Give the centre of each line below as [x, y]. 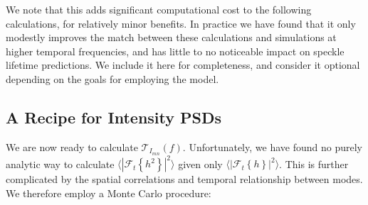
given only [200, 164]
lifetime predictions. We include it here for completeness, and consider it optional [183, 65]
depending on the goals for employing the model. [112, 78]
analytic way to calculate [60, 164]
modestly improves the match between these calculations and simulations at [171, 37]
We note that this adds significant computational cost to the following [159, 9]
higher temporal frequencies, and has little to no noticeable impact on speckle [175, 51]
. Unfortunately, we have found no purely [272, 146]
